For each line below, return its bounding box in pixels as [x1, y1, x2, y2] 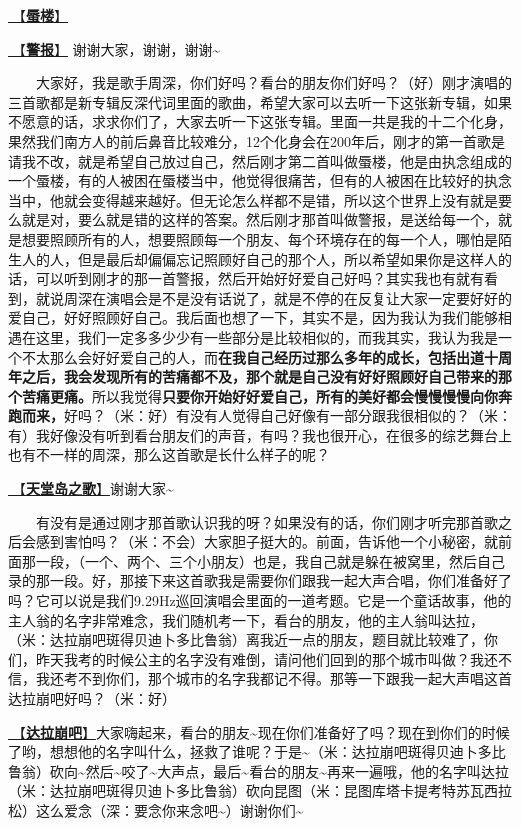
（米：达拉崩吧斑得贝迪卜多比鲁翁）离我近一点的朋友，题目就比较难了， [8, 629, 484, 650]
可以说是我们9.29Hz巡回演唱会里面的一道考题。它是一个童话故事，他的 [49, 590, 512, 611]
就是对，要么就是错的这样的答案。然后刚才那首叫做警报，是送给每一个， [21, 209, 498, 230]
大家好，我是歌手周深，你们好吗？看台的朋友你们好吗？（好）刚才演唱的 [36, 72, 512, 93]
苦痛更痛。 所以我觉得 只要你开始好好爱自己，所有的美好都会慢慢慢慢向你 [21, 385, 498, 406]
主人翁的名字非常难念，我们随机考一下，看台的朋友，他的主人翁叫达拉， [8, 609, 484, 630]
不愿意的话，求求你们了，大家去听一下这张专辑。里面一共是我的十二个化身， [8, 111, 512, 132]
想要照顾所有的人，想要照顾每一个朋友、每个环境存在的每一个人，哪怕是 [21, 228, 498, 249]
